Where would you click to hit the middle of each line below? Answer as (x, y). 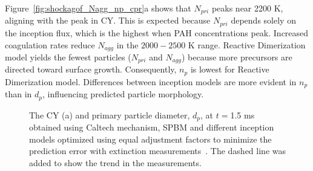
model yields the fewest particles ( (68, 56)
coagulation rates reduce (50, 44)
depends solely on (263, 20)
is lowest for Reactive (230, 69)
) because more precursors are (237, 56)
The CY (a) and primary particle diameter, (110, 115)
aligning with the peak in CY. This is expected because (108, 20)
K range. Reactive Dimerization (247, 44)
